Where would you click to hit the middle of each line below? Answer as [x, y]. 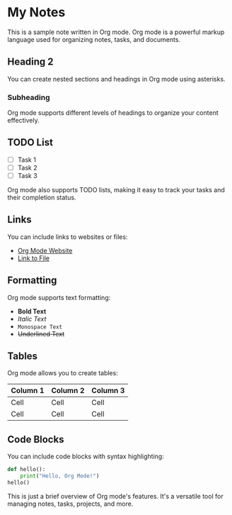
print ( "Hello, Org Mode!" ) [60, 476]
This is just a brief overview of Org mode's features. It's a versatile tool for [116, 496]
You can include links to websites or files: [68, 237]
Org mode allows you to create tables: [63, 373]
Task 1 [27, 160]
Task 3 [27, 175]
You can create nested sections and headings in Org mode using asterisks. [116, 79]
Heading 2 [31, 62]
